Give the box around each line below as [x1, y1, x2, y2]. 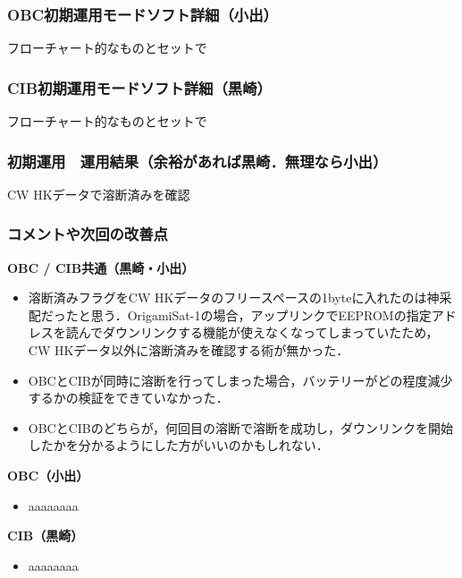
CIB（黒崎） [7, 526, 84, 545]
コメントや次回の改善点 [7, 223, 168, 245]
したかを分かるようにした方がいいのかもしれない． [28, 436, 329, 455]
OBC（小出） [7, 466, 89, 484]
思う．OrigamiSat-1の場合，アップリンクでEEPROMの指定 [90, 305, 432, 324]
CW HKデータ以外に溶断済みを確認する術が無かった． [28, 341, 349, 360]
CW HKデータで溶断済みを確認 [7, 184, 190, 203]
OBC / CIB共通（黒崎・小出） [7, 258, 195, 276]
